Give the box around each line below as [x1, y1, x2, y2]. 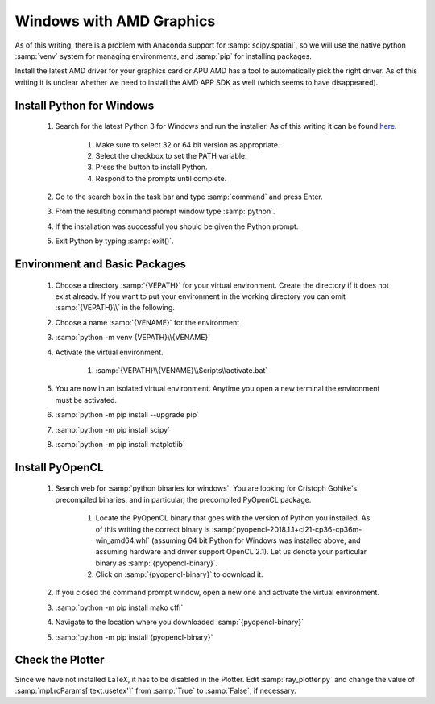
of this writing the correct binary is [95, 524, 210, 534]
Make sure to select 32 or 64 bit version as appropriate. [95, 139, 280, 149]
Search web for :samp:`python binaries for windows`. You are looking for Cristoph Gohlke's [55, 483, 358, 493]
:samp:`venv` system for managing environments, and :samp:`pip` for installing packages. [14, 51, 312, 60]
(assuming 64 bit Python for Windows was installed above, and [151, 536, 362, 545]
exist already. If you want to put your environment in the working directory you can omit [55, 292, 346, 301]
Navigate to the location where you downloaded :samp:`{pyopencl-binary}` [55, 617, 304, 627]
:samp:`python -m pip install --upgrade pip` [55, 410, 200, 420]
